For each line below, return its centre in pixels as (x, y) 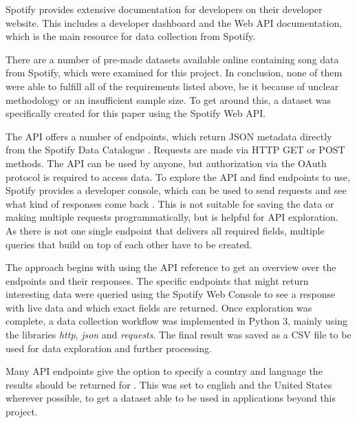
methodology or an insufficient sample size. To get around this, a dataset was (169, 99)
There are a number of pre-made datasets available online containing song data (172, 59)
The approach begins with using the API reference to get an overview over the (171, 267)
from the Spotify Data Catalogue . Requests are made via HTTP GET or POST (175, 150)
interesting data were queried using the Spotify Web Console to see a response (171, 294)
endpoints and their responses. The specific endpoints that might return (157, 280)
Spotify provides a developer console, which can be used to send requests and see (176, 190)
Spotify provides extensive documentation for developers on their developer (164, 9)
